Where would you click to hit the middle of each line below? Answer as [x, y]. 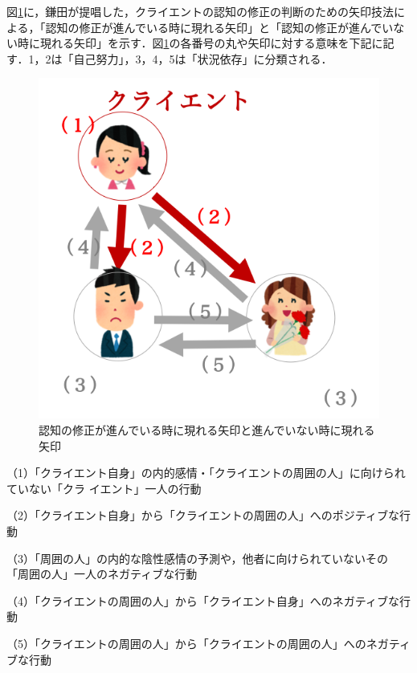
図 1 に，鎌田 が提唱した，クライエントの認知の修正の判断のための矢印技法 [200, 11]
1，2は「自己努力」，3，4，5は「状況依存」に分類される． [180, 58]
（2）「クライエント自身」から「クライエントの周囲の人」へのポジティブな [203, 515]
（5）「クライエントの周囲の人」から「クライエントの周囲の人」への [186, 643]
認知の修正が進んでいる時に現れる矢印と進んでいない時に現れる [207, 429]
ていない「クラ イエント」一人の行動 [104, 488]
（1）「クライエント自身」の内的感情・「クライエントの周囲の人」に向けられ [206, 473]
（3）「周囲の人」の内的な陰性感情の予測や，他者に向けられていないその [198, 558]
